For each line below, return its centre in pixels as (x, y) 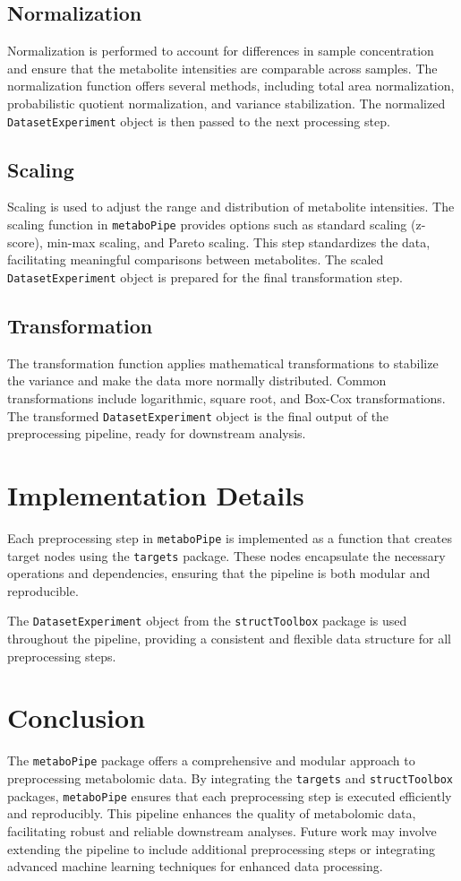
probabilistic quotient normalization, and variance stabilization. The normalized (226, 103)
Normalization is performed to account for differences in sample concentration (221, 51)
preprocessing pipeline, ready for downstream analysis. (157, 433)
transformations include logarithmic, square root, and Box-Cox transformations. (226, 397)
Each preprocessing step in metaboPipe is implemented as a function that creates (230, 537)
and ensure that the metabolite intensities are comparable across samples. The (222, 68)
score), (25, 242)
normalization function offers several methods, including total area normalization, (231, 86)
